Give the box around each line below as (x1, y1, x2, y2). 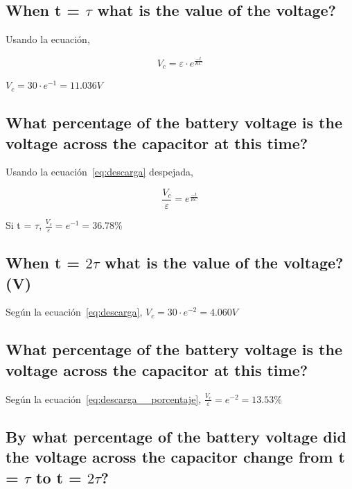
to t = (36, 466, 82, 488)
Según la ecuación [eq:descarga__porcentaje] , (6, 391, 202, 406)
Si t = (6, 218, 32, 232)
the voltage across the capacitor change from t (6, 446, 345, 467)
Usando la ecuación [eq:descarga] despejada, (6, 164, 193, 179)
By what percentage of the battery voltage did (6, 425, 346, 447)
